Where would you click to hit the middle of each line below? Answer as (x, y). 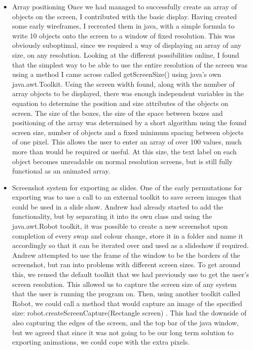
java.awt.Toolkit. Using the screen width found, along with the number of (123, 84)
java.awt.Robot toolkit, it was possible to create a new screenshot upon (120, 226)
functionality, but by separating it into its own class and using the (112, 216)
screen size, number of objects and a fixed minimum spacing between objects (128, 132)
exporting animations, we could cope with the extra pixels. (101, 342)
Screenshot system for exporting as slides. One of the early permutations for (127, 187)
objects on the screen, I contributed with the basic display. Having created (125, 16)
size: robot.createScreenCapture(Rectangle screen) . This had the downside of (129, 313)
